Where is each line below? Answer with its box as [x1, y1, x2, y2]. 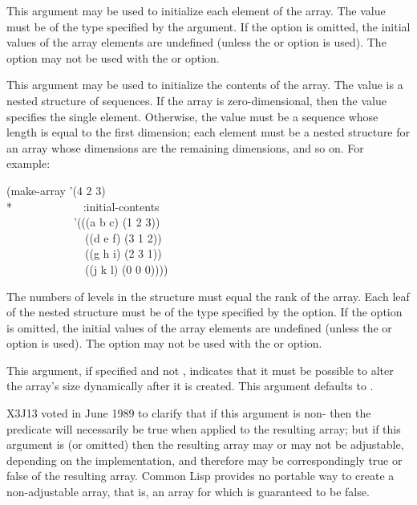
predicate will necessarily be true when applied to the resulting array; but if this [6, 420, 401, 437]
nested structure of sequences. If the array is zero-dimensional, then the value [6, 92, 387, 108]
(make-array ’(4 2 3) [6, 181, 106, 198]
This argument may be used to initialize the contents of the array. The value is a [6, 76, 403, 93]
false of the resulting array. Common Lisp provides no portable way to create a [6, 467, 395, 484]
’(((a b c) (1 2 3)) [73, 214, 160, 230]
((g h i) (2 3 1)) [84, 245, 162, 262]
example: [6, 155, 51, 172]
